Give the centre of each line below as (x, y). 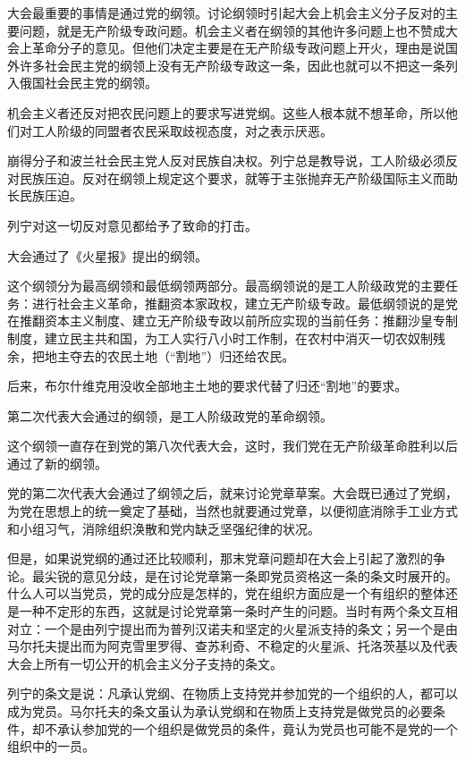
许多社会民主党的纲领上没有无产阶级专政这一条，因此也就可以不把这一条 (232, 65)
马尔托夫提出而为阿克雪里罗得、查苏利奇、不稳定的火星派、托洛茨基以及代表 (232, 646)
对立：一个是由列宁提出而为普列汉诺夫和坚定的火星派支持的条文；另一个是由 (232, 628)
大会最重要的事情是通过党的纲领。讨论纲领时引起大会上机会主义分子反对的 (226, 13)
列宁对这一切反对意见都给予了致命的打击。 (132, 225)
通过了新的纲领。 (57, 463)
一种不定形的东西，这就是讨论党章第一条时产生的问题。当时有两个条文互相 (238, 611)
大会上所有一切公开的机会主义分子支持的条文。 (145, 663)
